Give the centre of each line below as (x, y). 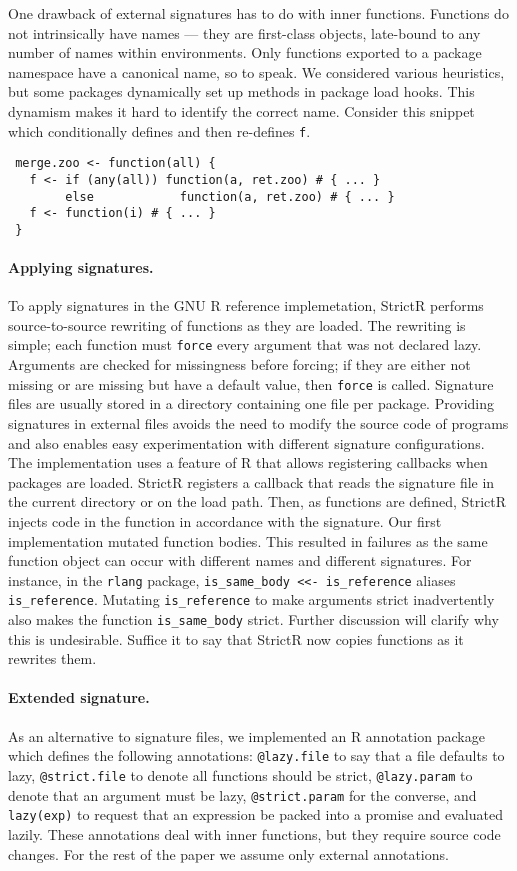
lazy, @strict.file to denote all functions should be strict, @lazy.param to (240, 774)
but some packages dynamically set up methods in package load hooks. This (241, 91)
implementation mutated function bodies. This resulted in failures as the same (248, 540)
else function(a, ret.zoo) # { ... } (230, 196)
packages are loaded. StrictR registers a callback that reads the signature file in (251, 481)
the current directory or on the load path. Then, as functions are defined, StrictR (257, 501)
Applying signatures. (81, 267)
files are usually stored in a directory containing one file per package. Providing (251, 403)
